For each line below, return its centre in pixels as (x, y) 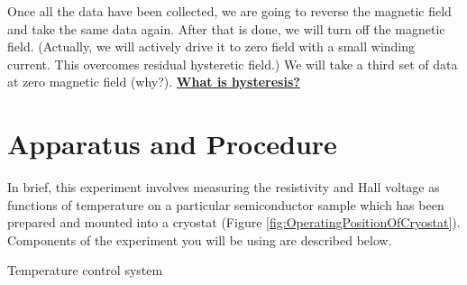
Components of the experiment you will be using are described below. (200, 239)
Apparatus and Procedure (172, 144)
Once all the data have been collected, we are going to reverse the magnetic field (229, 11)
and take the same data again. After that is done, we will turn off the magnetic (226, 28)
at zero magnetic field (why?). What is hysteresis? (154, 82)
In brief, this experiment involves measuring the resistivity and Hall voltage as (224, 187)
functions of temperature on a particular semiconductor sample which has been (226, 204)
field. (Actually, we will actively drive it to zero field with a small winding (211, 46)
